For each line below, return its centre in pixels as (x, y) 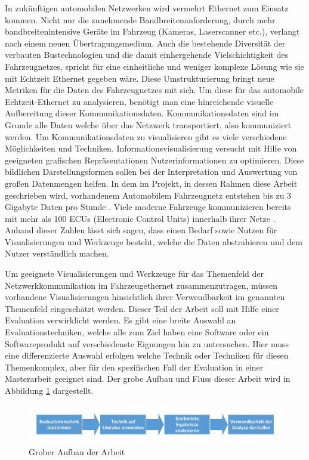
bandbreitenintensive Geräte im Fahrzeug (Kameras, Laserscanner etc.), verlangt (152, 31)
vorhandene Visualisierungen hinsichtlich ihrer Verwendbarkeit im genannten (145, 297)
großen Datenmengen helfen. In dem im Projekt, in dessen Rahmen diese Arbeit (151, 183)
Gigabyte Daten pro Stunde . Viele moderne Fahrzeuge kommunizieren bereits (148, 207)
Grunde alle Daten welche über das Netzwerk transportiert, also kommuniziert (148, 124)
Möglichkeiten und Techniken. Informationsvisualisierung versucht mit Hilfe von (151, 148)
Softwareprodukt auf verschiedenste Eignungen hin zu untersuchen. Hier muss (147, 343)
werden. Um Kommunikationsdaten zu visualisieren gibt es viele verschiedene (146, 136)
